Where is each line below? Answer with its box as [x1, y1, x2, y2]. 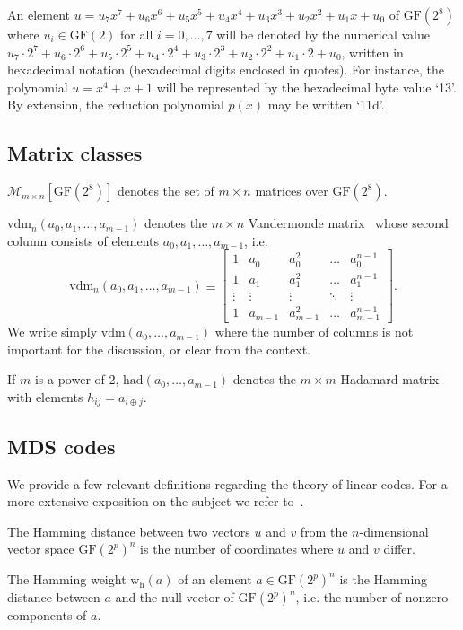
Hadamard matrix [340, 370, 440, 389]
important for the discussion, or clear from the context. [7, 339, 310, 358]
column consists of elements [7, 231, 160, 249]
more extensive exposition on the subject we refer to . [7, 492, 304, 511]
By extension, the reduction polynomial [7, 95, 224, 114]
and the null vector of [115, 588, 234, 607]
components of [7, 606, 87, 625]
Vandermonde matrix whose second [248, 214, 449, 232]
